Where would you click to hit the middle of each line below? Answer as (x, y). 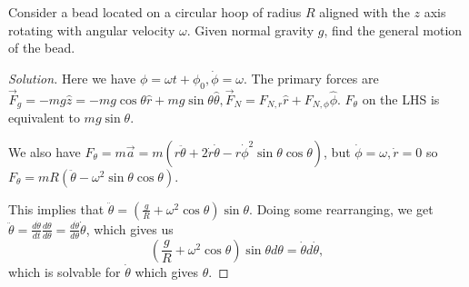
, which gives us (130, 228)
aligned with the (364, 12)
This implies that (56, 208)
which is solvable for (65, 271)
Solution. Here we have (72, 78)
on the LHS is (401, 99)
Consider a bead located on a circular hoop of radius (155, 12)
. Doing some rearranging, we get (341, 208)
